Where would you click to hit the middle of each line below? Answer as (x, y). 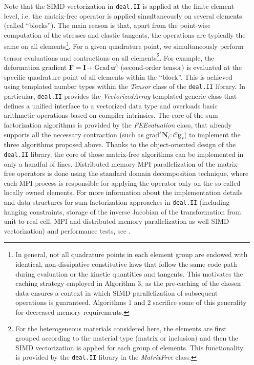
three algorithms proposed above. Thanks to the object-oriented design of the (120, 144)
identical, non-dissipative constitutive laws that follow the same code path (126, 264)
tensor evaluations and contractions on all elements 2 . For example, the (109, 57)
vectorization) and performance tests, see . (67, 230)
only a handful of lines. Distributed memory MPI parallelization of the (110, 163)
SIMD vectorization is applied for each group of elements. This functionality (129, 347)
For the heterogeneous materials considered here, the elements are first (121, 328)
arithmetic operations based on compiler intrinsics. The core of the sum (111, 115)
